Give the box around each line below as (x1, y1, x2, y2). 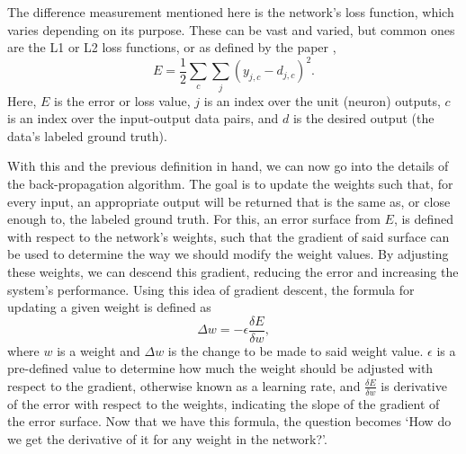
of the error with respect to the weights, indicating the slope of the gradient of (7, 394, 440, 413)
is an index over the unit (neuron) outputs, (203, 91, 441, 110)
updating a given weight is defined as (7, 298, 211, 316)
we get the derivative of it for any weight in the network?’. (7, 430, 327, 448)
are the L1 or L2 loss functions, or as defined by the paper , (7, 38, 336, 57)
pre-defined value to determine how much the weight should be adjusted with (7, 359, 434, 378)
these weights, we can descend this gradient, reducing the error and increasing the (7, 262, 459, 280)
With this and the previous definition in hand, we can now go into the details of (7, 156, 449, 175)
